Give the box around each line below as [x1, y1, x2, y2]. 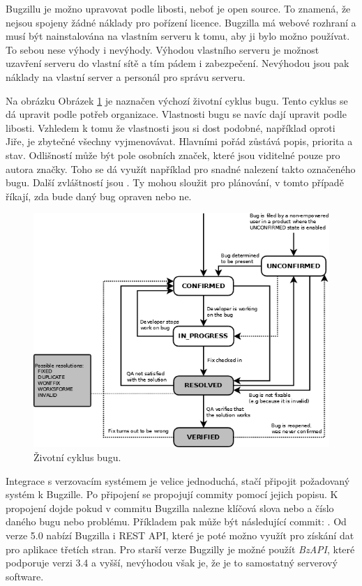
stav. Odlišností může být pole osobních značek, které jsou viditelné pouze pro [6, 147, 340, 162]
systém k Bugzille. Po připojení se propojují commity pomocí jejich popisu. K [6, 487, 338, 502]
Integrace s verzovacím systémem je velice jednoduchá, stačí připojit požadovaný [6, 473, 350, 488]
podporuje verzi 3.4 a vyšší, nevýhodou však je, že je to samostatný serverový [6, 555, 338, 570]
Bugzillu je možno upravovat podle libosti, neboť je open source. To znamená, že [6, 1, 351, 15]
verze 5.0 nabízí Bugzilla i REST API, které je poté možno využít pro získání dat [6, 527, 354, 542]
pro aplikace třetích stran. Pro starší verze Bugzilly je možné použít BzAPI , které [6, 541, 355, 556]
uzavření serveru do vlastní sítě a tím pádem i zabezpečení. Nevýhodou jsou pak [6, 56, 349, 70]
